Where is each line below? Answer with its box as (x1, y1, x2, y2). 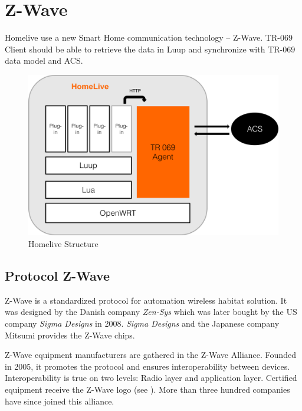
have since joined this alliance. (5, 394, 114, 407)
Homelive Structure (28, 237, 99, 249)
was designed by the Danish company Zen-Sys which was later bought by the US (5, 305, 297, 318)
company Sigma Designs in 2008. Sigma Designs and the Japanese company (5, 317, 280, 329)
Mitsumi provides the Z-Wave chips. (5, 328, 135, 341)
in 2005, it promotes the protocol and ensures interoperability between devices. (5, 360, 290, 372)
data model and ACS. (5, 54, 83, 67)
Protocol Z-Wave (5, 266, 110, 284)
